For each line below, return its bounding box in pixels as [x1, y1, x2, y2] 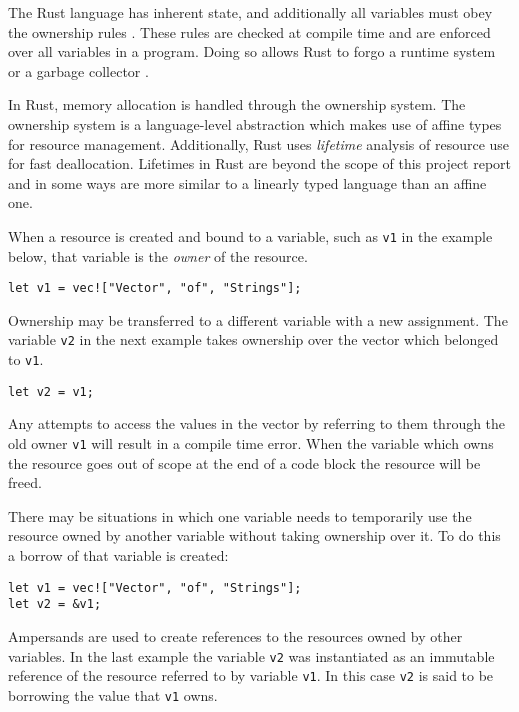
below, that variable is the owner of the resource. [8, 245, 308, 266]
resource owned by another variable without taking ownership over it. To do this [8, 525, 501, 546]
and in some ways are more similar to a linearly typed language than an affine [8, 172, 487, 193]
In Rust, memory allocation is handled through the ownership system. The [8, 94, 466, 115]
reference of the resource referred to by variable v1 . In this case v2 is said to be [8, 665, 494, 686]
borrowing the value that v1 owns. [8, 684, 218, 705]
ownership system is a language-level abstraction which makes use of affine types [8, 113, 502, 134]
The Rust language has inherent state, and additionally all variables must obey [8, 2, 493, 22]
